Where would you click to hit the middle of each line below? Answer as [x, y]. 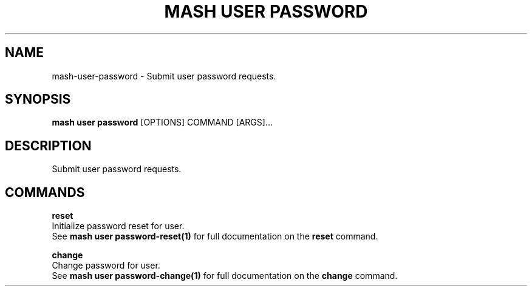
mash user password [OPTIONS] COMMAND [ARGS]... [162, 122]
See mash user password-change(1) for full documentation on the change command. [225, 276]
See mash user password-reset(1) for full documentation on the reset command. [215, 236]
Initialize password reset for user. [118, 226]
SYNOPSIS [38, 99]
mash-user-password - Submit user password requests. [164, 76]
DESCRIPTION [48, 145]
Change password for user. [106, 266]
